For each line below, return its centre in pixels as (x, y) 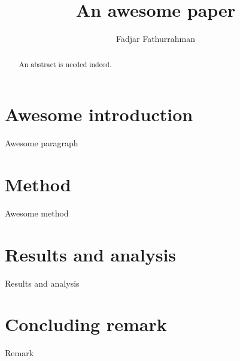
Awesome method (37, 213)
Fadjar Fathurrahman (155, 39)
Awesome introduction (99, 114)
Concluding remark (86, 324)
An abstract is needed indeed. (65, 64)
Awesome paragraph (42, 143)
